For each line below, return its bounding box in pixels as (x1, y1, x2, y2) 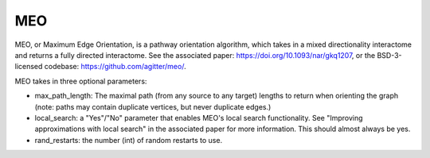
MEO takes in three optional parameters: (14, 76, 147, 86)
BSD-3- (377, 50, 402, 60)
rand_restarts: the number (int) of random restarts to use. (34, 135, 223, 145)
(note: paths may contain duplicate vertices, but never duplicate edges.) (34, 102, 272, 111)
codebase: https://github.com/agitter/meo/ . (44, 62, 186, 71)
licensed (14, 62, 43, 71)
